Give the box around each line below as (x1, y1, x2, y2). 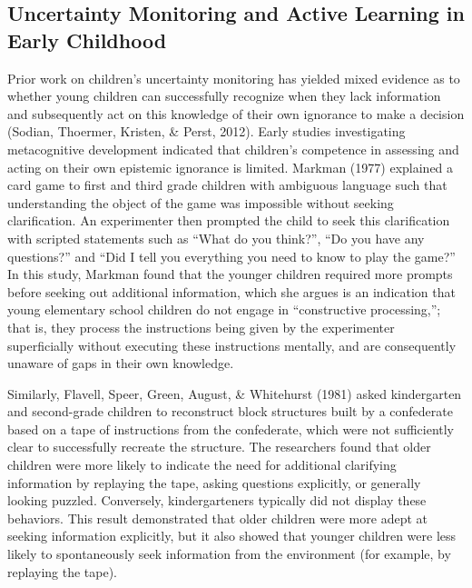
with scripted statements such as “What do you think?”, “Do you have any (7, 228, 425, 247)
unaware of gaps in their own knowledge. (7, 354, 234, 373)
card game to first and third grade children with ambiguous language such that (7, 175, 447, 194)
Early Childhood (7, 25, 167, 54)
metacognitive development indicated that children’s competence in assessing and (7, 139, 459, 158)
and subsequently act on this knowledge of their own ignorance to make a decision (7, 104, 465, 123)
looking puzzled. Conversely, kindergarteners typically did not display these (7, 491, 427, 510)
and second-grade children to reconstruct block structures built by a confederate (7, 402, 453, 421)
